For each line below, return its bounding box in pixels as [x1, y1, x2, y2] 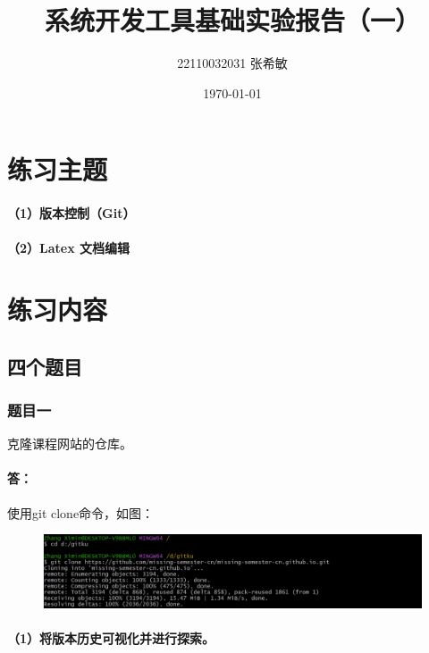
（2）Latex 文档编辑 [7, 239, 130, 257]
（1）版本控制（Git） [7, 204, 136, 222]
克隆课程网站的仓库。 [7, 434, 132, 453]
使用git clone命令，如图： [7, 503, 155, 522]
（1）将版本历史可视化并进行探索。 [7, 629, 215, 648]
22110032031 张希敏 [177, 54, 288, 72]
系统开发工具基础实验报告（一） [44, 2, 420, 38]
